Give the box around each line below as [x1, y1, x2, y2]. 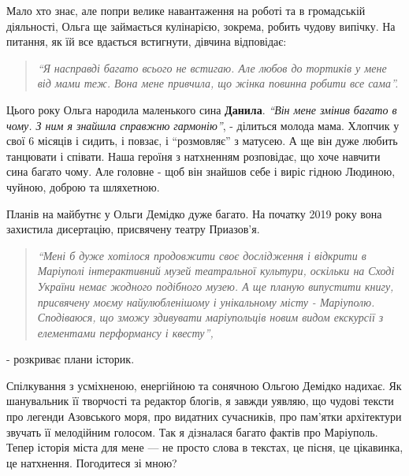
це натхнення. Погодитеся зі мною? [6, 454, 177, 470]
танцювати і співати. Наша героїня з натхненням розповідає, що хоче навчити [6, 147, 381, 164]
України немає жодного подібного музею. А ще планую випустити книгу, [37, 277, 394, 294]
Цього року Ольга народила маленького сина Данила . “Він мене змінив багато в [6, 101, 397, 117]
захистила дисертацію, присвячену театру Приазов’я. [6, 221, 260, 237]
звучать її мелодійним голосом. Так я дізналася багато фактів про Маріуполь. [6, 423, 378, 440]
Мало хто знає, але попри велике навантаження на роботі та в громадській [6, 2, 366, 18]
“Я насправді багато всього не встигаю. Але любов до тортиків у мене [37, 59, 387, 76]
